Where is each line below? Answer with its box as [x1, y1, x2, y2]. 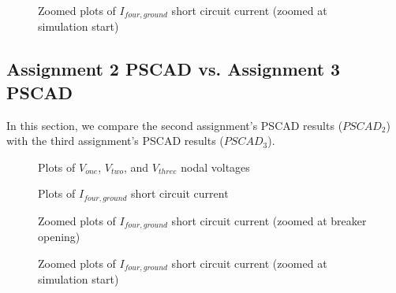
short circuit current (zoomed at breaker [171, 212, 367, 228]
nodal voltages [181, 158, 250, 175]
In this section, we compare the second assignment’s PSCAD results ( [6, 117, 343, 133]
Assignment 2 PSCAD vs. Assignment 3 [6, 57, 341, 81]
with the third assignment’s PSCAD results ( [6, 132, 224, 149]
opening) [38, 228, 80, 245]
